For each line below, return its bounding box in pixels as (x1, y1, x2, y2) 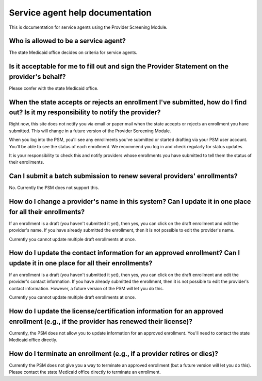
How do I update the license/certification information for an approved (9, 307, 223, 315)
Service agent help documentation (9, 7, 152, 18)
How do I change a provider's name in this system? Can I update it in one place (9, 197, 251, 206)
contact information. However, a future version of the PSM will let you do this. (9, 285, 164, 291)
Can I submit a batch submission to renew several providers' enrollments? (9, 172, 238, 180)
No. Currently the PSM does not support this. (9, 185, 99, 190)
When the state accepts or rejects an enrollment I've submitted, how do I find (9, 98, 247, 106)
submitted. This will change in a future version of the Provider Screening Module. (9, 128, 171, 134)
